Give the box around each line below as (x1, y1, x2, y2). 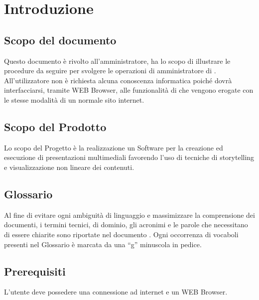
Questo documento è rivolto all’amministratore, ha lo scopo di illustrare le (4, 55, 231, 66)
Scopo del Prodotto (4, 119, 107, 134)
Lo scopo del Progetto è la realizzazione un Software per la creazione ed (4, 142, 223, 152)
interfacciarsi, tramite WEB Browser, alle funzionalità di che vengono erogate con (4, 85, 254, 95)
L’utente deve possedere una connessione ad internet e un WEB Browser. (4, 287, 228, 297)
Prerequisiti (4, 263, 66, 279)
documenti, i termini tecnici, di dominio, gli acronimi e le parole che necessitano (4, 219, 248, 230)
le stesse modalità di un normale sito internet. (4, 94, 144, 105)
